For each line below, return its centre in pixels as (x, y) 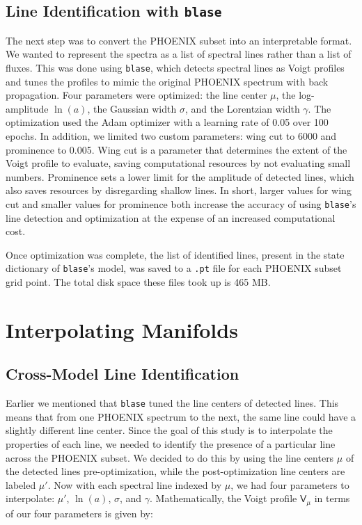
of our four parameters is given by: (79, 513)
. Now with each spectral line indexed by (135, 484)
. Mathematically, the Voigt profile (223, 498)
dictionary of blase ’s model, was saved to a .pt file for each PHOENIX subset (174, 268)
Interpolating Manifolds (122, 329)
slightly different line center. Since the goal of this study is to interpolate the (169, 430)
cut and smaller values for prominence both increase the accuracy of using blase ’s (181, 203)
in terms (332, 498)
